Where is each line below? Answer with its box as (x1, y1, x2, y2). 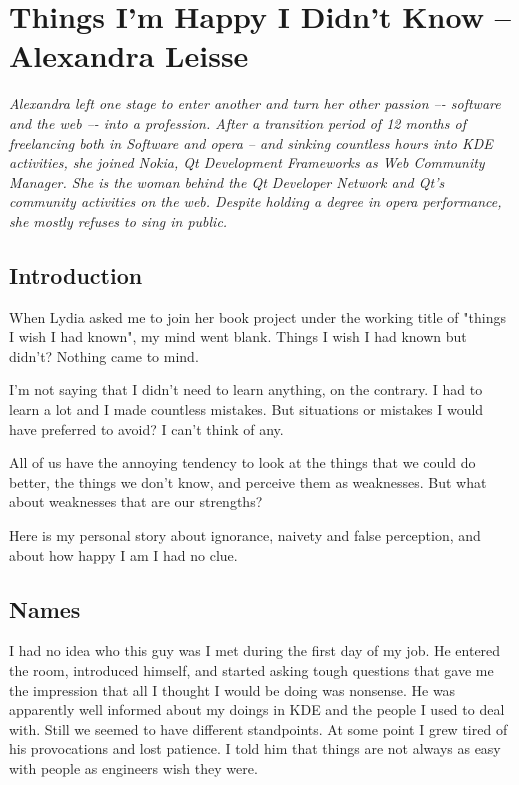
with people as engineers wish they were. (9, 757, 258, 778)
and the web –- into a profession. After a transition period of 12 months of (9, 112, 466, 133)
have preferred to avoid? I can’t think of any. (9, 418, 284, 439)
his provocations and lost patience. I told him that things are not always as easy (9, 738, 501, 759)
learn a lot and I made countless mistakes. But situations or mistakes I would (9, 399, 484, 420)
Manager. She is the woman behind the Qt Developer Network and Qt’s (9, 171, 445, 192)
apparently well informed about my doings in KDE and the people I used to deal (9, 699, 505, 720)
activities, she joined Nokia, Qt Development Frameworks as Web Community (9, 152, 485, 173)
